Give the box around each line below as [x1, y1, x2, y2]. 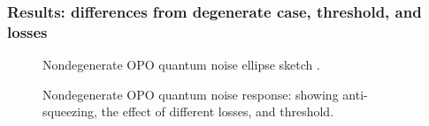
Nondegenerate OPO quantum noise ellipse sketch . [42, 56, 320, 74]
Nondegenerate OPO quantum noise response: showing [42, 85, 339, 103]
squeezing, [42, 102, 97, 121]
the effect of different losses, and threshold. [101, 102, 334, 121]
